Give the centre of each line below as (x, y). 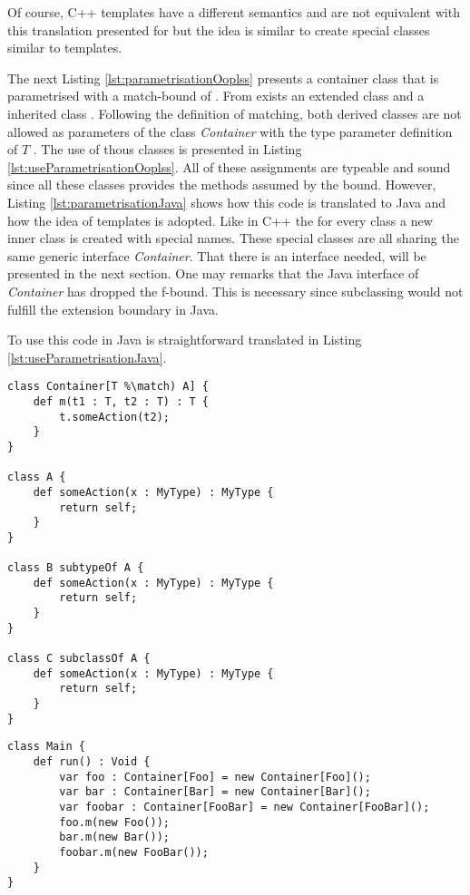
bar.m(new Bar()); (114, 837)
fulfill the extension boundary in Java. (113, 309)
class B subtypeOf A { (76, 568)
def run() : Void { (92, 762)
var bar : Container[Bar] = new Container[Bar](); (215, 792)
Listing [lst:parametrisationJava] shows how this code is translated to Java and (227, 202)
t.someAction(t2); (114, 417)
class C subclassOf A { (79, 659)
